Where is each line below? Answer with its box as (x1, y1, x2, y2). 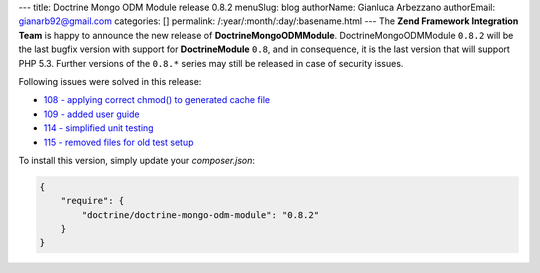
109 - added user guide (43, 108, 140, 120)
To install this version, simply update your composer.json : (18, 154, 255, 166)
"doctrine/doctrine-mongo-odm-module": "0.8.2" (81, 209, 320, 220)
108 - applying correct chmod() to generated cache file (43, 94, 270, 106)
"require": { (60, 195, 125, 207)
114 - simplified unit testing (43, 122, 154, 134)
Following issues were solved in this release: (18, 75, 202, 87)
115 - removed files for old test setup (43, 136, 194, 148)
